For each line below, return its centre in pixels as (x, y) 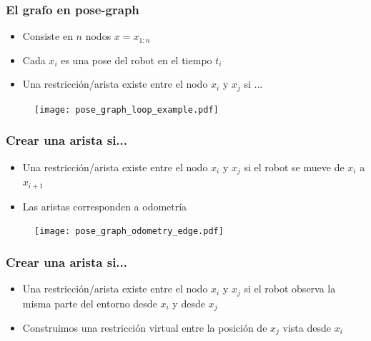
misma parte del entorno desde (90, 303)
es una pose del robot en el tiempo (137, 60)
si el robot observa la (290, 289)
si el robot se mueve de (294, 167)
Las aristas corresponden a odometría (105, 206)
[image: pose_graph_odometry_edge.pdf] (129, 231)
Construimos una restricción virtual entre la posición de (145, 328)
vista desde (307, 328)
